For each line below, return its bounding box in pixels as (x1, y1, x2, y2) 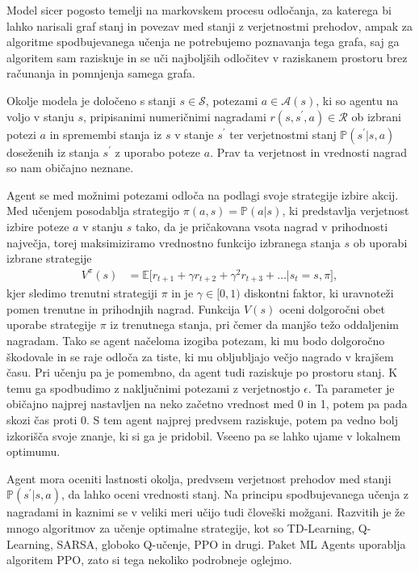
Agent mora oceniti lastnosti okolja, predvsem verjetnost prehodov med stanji (6, 470, 392, 487)
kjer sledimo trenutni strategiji (6, 284, 157, 301)
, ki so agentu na (316, 91, 399, 108)
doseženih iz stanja (6, 143, 99, 160)
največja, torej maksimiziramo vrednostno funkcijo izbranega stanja (6, 234, 341, 251)
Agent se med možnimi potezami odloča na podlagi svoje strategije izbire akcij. (6, 186, 399, 203)
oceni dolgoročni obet (279, 300, 386, 317)
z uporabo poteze (115, 143, 201, 160)
